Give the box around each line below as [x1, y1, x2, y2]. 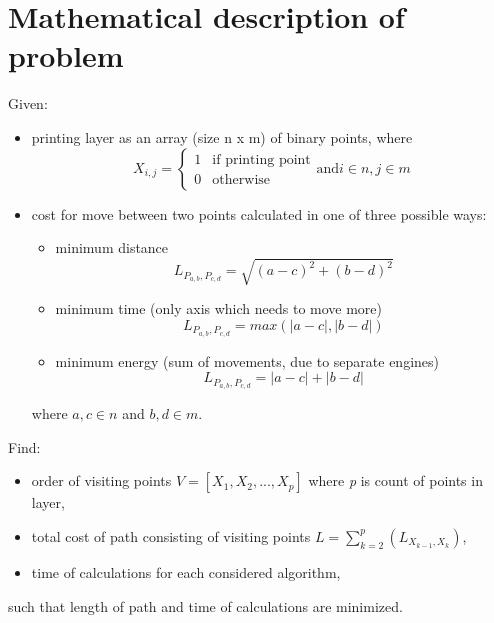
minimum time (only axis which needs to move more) [55, 298, 383, 319]
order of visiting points [31, 470, 172, 491]
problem [8, 35, 124, 76]
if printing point [212, 153, 311, 168]
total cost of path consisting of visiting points [31, 525, 311, 546]
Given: [8, 93, 48, 114]
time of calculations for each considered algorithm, [31, 561, 341, 582]
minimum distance [55, 237, 169, 258]
